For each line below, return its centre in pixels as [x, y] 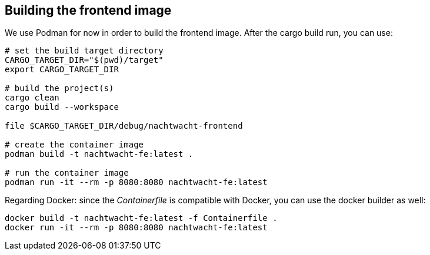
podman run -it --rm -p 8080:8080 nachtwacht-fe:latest [136, 182]
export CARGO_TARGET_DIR [62, 70]
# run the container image [67, 173]
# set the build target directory [84, 51]
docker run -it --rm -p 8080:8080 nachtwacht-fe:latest [136, 228]
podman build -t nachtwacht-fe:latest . [99, 154]
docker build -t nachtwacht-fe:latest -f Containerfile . [141, 218]
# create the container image [74, 145]
